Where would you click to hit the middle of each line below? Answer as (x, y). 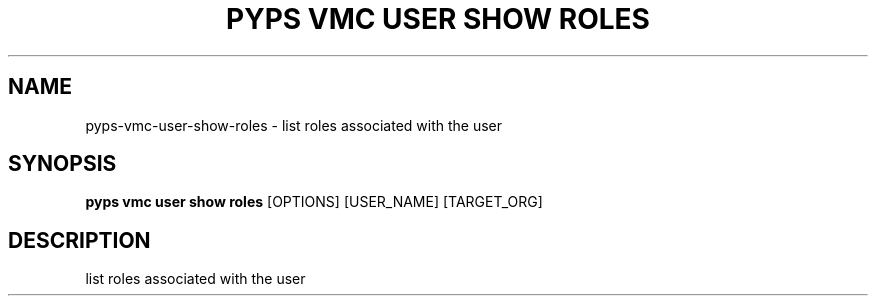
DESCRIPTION (79, 240)
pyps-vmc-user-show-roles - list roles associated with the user (294, 125)
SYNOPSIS (62, 164)
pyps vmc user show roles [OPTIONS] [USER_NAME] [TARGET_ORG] (314, 202)
